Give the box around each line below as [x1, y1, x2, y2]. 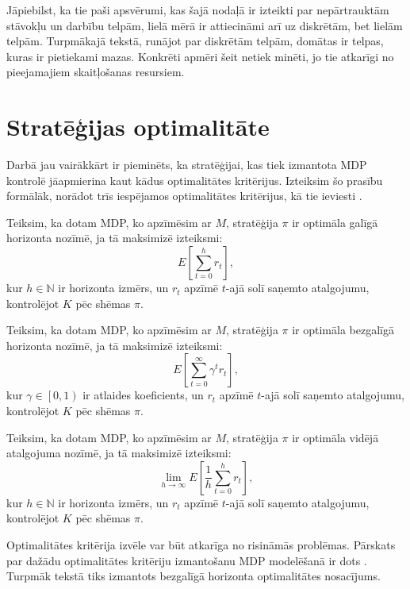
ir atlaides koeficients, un [82, 387, 204, 403]
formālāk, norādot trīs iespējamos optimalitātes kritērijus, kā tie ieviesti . [6, 187, 362, 204]
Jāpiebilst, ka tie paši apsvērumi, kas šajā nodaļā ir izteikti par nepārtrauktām [6, 2, 389, 17]
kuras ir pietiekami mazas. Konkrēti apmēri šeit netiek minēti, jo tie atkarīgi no [6, 48, 394, 64]
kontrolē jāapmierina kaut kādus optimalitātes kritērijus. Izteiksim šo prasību [6, 171, 383, 188]
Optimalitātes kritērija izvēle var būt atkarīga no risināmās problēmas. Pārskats [6, 537, 396, 552]
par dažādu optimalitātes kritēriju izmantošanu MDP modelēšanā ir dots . [6, 552, 367, 568]
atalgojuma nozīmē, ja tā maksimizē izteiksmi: [6, 445, 232, 461]
